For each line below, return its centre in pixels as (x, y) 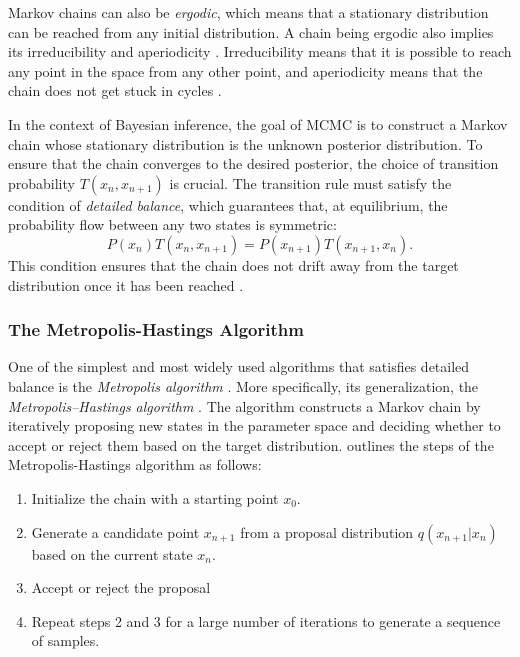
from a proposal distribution (327, 531)
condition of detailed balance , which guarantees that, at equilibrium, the (228, 204)
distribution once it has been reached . (126, 284)
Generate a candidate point (115, 531)
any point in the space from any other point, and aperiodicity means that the (245, 70)
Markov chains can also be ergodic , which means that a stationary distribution (248, 12)
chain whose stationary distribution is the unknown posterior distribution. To (245, 143)
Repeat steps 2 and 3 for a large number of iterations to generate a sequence (266, 620)
